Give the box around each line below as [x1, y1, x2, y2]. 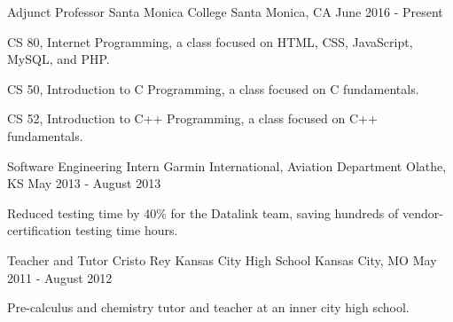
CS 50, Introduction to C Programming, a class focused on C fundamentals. [7, 79, 419, 98]
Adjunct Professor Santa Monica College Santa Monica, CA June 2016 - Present [7, 3, 443, 20]
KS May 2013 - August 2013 [7, 174, 161, 192]
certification [7, 221, 72, 240]
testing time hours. [75, 221, 178, 240]
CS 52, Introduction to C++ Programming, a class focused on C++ [7, 109, 378, 128]
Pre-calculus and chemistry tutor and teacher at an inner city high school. [7, 298, 410, 317]
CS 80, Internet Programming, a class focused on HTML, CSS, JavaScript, [7, 32, 413, 51]
